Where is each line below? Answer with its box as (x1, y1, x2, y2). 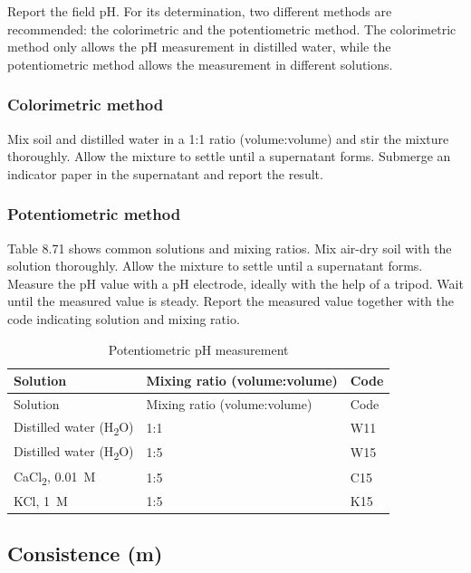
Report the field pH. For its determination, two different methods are (7, 2, 392, 20)
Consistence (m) (7, 540, 163, 568)
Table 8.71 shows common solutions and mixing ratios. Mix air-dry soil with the (7, 238, 452, 257)
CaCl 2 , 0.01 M (14, 466, 96, 488)
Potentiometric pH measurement (108, 339, 289, 358)
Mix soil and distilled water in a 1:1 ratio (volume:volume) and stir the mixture (7, 129, 449, 148)
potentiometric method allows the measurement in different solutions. (7, 54, 393, 73)
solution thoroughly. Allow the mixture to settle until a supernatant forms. (7, 256, 423, 275)
